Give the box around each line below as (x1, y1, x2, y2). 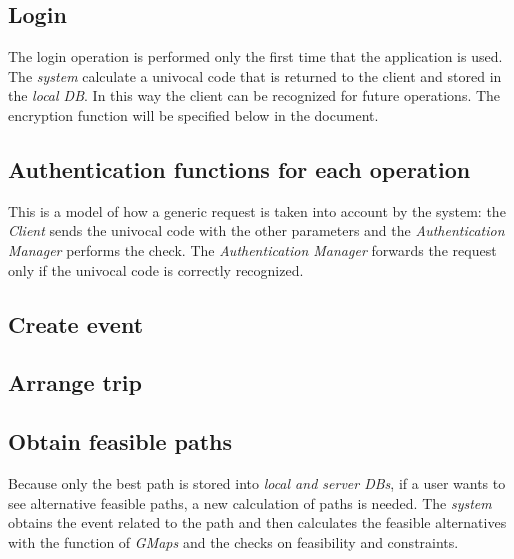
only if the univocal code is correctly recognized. (8, 259, 304, 280)
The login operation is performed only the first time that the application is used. (8, 46, 503, 67)
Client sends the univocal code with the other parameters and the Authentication (8, 220, 505, 241)
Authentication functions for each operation (8, 153, 471, 184)
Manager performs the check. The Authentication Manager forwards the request (8, 239, 497, 260)
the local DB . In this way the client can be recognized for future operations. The (8, 85, 501, 106)
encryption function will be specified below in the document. (8, 104, 379, 125)
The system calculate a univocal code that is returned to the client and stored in (8, 65, 502, 86)
